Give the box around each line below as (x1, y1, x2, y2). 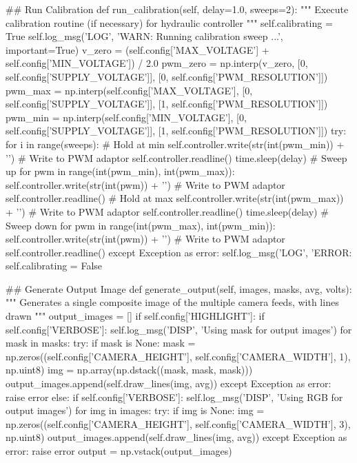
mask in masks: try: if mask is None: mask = (6, 336, 196, 350)
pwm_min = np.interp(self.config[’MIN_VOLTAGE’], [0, (6, 110, 247, 124)
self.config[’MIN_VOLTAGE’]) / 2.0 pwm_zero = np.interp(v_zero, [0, (6, 56, 308, 70)
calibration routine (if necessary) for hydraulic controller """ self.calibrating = (6, 15, 333, 30)
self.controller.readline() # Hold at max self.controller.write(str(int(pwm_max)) (6, 191, 344, 205)
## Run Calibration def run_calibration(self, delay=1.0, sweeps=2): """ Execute (6, 2, 349, 16)
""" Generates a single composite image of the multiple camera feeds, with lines (6, 295, 339, 309)
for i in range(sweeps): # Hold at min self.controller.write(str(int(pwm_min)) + (6, 136, 345, 151)
